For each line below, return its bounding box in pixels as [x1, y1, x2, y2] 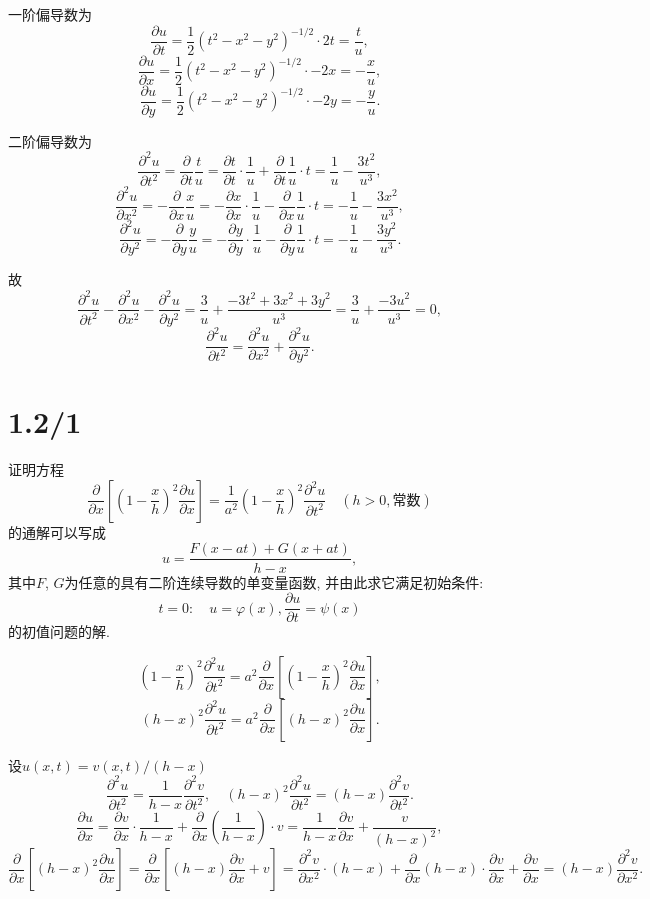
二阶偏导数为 [8, 130, 92, 151]
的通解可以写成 [8, 521, 106, 542]
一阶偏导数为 [8, 4, 92, 24]
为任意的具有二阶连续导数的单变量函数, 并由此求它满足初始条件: [64, 571, 484, 592]
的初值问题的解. [8, 621, 110, 642]
